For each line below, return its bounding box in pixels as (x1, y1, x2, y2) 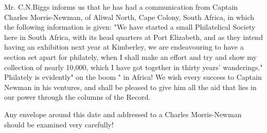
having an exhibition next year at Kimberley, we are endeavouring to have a (4, 41, 244, 52)
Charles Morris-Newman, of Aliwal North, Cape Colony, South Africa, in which (4, 11, 255, 22)
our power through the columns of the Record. (4, 92, 151, 102)
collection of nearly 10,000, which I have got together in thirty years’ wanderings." (4, 61, 263, 72)
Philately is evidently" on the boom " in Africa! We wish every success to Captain (4, 72, 262, 82)
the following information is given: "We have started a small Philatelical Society (4, 21, 256, 32)
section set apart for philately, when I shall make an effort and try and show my (4, 51, 257, 62)
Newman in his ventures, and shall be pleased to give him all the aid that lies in (4, 81, 257, 92)
